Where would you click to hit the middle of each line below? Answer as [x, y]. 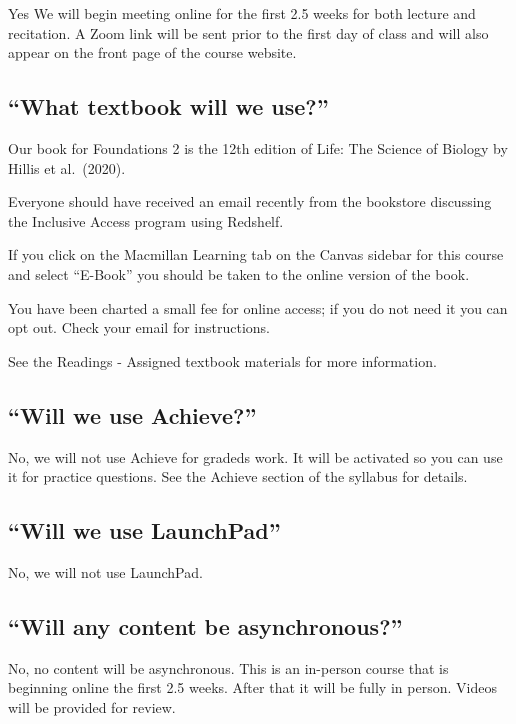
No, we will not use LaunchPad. [105, 571]
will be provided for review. [92, 706]
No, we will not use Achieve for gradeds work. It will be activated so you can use [255, 456]
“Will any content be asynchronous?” [205, 625]
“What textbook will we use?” [168, 106]
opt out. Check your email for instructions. [139, 327]
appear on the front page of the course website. [152, 52]
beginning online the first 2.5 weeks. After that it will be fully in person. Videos [252, 687]
